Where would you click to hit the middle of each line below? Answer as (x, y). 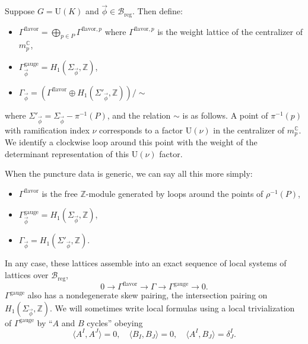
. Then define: (158, 11)
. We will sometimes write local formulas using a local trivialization (172, 308)
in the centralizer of (249, 130)
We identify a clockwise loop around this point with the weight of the (131, 142)
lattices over (27, 275)
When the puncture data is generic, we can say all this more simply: (129, 173)
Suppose (20, 11)
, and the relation (139, 115)
